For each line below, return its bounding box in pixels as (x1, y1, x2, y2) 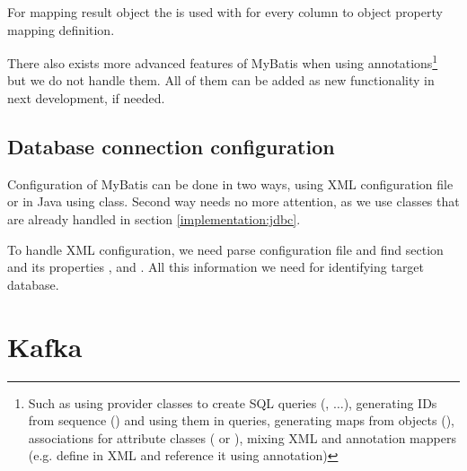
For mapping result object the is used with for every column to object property (7, 3, 443, 21)
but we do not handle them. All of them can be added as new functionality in (7, 71, 435, 90)
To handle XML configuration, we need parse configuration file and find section (7, 240, 444, 258)
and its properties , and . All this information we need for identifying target (7, 257, 425, 276)
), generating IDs (343, 393, 437, 412)
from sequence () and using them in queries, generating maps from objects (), (28, 411, 454, 430)
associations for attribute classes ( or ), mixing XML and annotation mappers (28, 428, 456, 447)
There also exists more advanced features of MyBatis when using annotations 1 (7, 51, 438, 72)
